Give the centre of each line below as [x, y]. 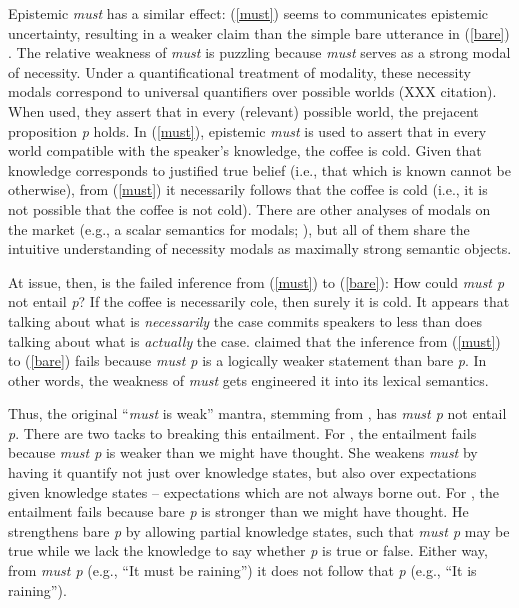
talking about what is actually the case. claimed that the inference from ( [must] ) [254, 340]
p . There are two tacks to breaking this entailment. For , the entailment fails [242, 432]
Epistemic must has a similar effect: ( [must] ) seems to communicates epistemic [248, 13]
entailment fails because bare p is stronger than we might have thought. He [238, 511]
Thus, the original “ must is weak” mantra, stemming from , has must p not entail [257, 413]
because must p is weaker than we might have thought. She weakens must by [243, 452]
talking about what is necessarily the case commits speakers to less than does [245, 320]
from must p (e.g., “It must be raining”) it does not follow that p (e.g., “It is [242, 570]
